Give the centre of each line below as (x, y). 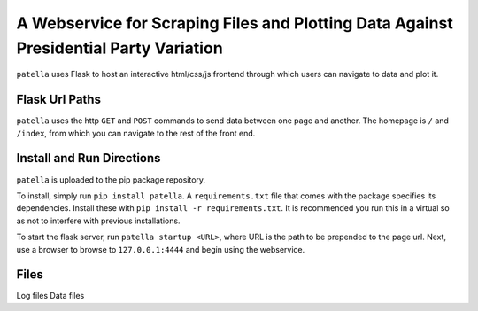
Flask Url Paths (59, 100)
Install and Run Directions (89, 158)
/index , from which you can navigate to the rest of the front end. (136, 133)
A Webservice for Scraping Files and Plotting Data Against (235, 23)
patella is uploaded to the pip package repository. (111, 179)
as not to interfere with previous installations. (98, 221)
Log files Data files (50, 296)
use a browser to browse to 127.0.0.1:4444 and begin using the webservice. (161, 249)
